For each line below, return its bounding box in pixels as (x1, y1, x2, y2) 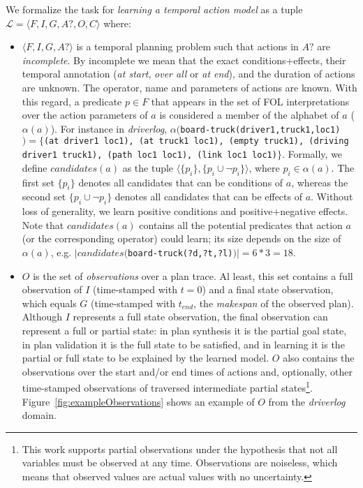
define (22, 160, 47, 175)
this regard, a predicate (22, 94, 122, 108)
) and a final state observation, (202, 282, 334, 297)
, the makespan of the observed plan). (193, 295, 354, 310)
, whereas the (291, 175, 348, 189)
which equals (22, 295, 77, 310)
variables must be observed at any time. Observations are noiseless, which (22, 455, 338, 470)
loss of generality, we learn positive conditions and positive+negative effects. (22, 204, 348, 219)
